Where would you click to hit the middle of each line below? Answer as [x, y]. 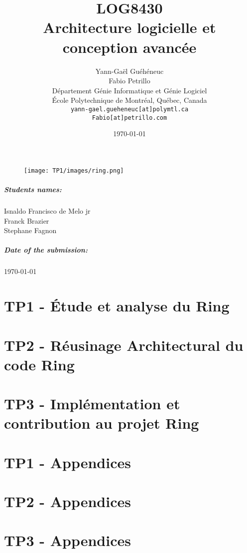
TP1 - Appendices [67, 462]
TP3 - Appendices [67, 540]
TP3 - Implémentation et [92, 404]
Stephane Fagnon [30, 230]
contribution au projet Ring [102, 423]
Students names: [33, 189]
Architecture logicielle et [129, 27]
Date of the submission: [46, 250]
